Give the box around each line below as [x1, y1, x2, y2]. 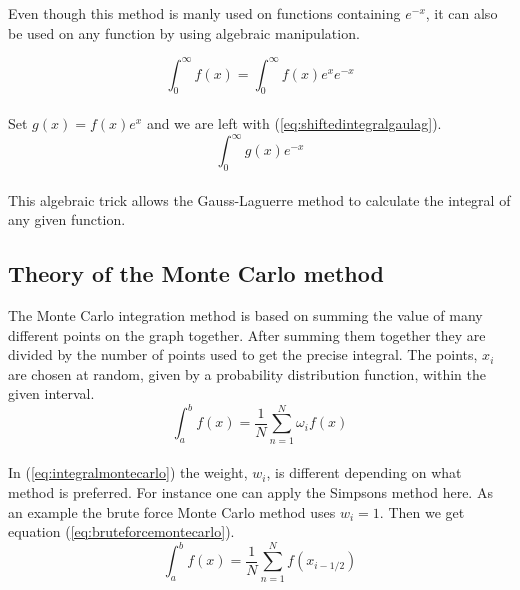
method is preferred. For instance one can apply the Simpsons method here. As [8, 481, 493, 502]
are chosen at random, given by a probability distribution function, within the [8, 363, 486, 384]
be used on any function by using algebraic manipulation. [8, 22, 360, 43]
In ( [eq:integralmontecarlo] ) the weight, [8, 462, 248, 483]
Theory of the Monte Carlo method [8, 258, 384, 289]
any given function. [8, 209, 126, 230]
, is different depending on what [266, 462, 462, 483]
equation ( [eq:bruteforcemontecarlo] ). [8, 521, 235, 542]
